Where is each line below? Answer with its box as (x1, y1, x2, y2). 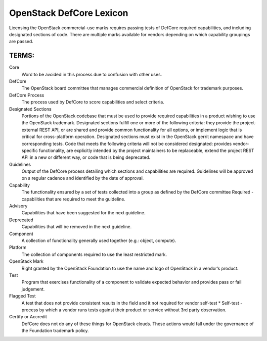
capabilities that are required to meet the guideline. (21, 196, 126, 202)
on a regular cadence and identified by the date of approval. (21, 175, 144, 181)
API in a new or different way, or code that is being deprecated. (21, 154, 150, 160)
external (21, 127, 39, 133)
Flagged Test (9, 293, 36, 299)
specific (21, 147, 38, 153)
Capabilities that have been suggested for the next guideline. (21, 210, 146, 216)
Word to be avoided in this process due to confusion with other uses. (21, 71, 162, 77)
